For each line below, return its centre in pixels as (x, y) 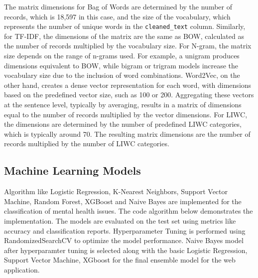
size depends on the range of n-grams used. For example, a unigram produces (122, 56)
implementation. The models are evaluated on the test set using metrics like (120, 220)
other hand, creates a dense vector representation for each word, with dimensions (128, 85)
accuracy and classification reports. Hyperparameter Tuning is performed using (125, 230)
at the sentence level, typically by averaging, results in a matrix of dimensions (123, 104)
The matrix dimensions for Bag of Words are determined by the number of (118, 6)
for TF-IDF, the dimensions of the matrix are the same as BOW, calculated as (124, 36)
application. (22, 269)
